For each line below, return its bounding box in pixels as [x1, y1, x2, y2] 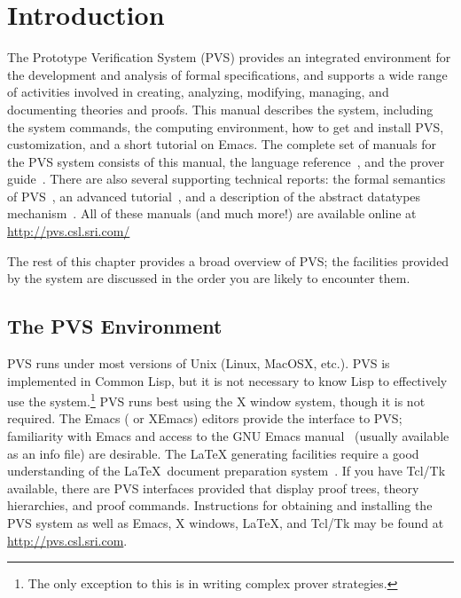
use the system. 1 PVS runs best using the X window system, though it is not [7, 389, 426, 410]
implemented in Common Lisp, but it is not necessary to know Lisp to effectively [7, 371, 448, 389]
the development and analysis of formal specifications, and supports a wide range [7, 65, 448, 83]
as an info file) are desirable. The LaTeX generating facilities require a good [7, 444, 419, 462]
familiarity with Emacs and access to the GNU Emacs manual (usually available [7, 427, 449, 445]
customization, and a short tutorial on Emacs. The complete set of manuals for [7, 135, 437, 153]
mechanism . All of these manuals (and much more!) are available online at [7, 204, 417, 223]
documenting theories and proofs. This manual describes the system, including [7, 99, 434, 118]
